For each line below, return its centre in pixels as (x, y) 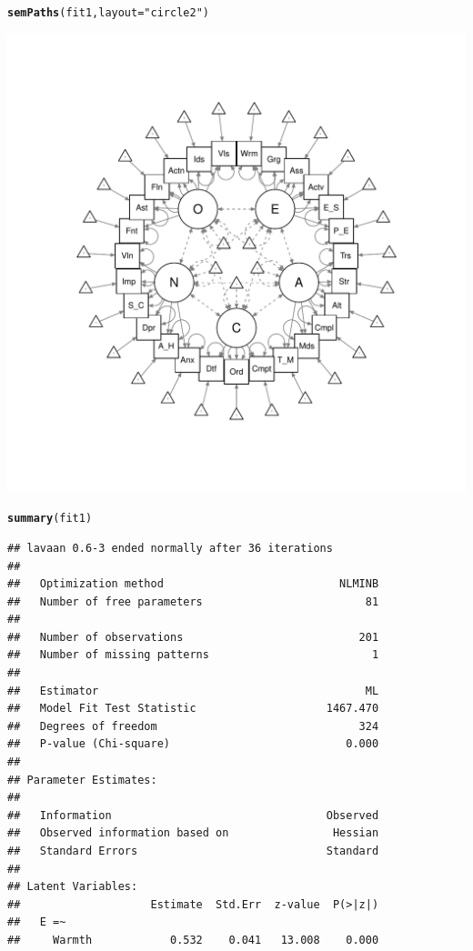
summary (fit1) (50, 519)
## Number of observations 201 (193, 637)
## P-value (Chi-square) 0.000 (193, 744)
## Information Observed (193, 815)
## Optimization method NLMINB (193, 584)
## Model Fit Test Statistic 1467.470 (193, 709)
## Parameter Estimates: (82, 780)
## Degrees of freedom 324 (193, 726)
